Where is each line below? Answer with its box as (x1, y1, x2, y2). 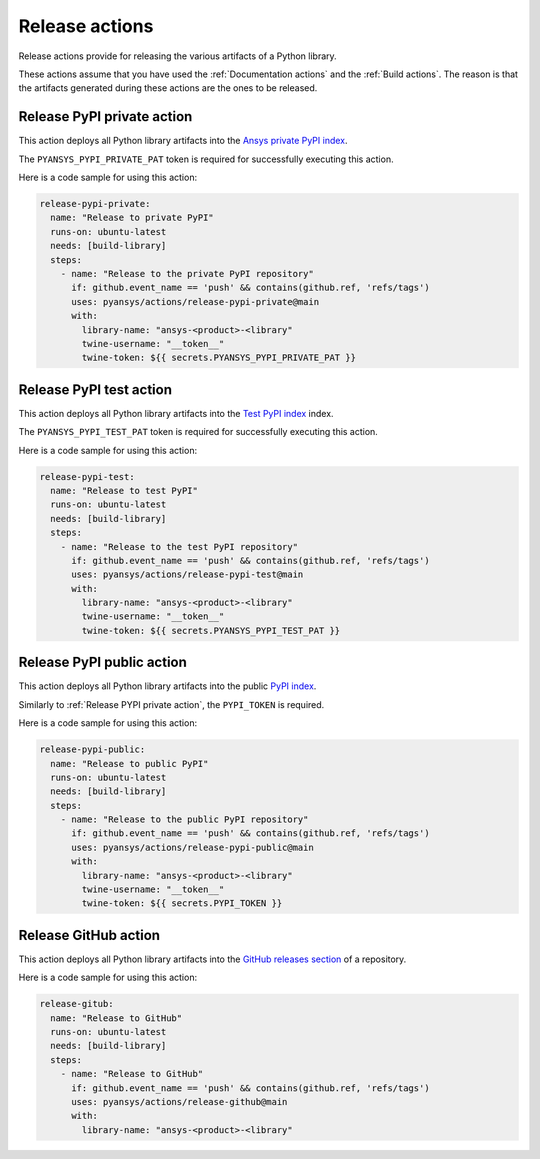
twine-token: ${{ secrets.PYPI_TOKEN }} (81, 898, 283, 909)
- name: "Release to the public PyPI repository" (60, 814, 309, 825)
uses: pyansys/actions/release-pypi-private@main (71, 296, 320, 307)
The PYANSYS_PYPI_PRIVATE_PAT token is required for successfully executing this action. (18, 153, 394, 165)
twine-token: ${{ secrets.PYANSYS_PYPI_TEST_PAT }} (81, 625, 341, 636)
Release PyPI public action (18, 654, 187, 671)
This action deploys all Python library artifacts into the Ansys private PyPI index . (18, 135, 349, 147)
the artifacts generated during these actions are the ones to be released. (18, 82, 318, 94)
